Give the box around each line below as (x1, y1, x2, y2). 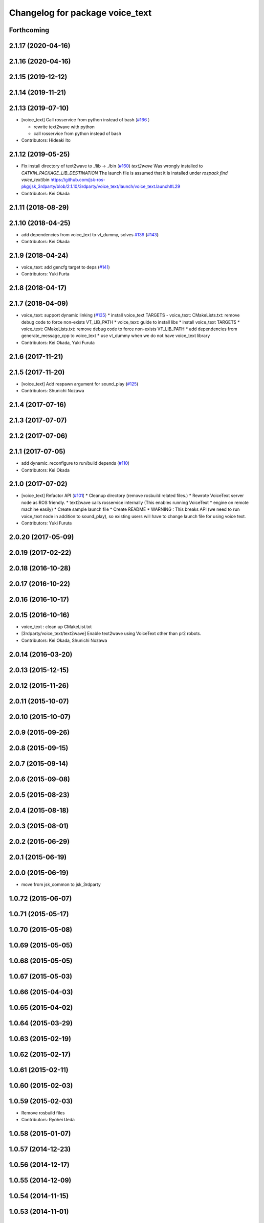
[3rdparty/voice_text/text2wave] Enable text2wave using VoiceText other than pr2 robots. (21, 631, 201, 636)
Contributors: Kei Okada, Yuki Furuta (21, 340, 95, 345)
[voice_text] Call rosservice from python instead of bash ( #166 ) (21, 117, 150, 123)
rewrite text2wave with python (33, 124, 95, 130)
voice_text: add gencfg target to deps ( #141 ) (21, 264, 110, 270)
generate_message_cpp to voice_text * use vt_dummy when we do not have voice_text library (21, 333, 210, 339)
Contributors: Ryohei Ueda (21, 1117, 75, 1123)
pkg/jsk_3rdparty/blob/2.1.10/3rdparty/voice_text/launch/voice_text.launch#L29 (21, 183, 180, 189)
